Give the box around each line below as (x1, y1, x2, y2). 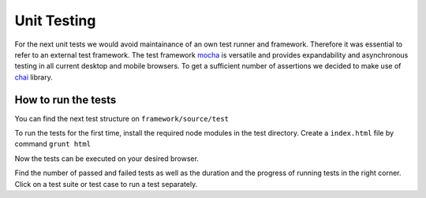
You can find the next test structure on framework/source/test (14, 114, 229, 123)
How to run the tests (14, 93, 117, 106)
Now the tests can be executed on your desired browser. (14, 154, 199, 163)
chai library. (14, 72, 53, 82)
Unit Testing (14, 12, 96, 29)
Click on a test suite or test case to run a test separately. (14, 179, 198, 189)
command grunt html (14, 139, 91, 149)
